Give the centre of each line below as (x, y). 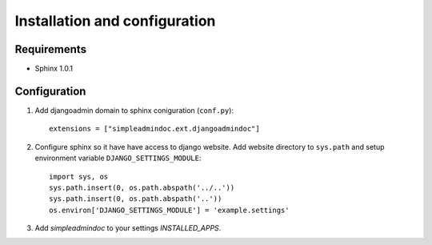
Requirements (51, 49)
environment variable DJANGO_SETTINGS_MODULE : (118, 158)
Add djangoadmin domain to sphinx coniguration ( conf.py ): (134, 110)
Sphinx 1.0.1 (54, 69)
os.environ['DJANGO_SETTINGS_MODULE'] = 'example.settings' (169, 210)
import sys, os (79, 177)
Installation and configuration (115, 21)
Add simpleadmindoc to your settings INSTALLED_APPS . (128, 228)
